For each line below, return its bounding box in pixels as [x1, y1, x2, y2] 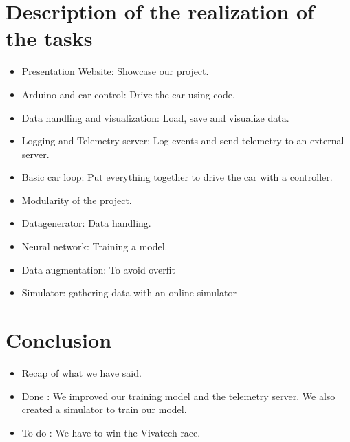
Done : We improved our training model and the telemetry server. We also [21, 388, 336, 403]
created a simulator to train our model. [21, 402, 187, 417]
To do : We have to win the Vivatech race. [21, 425, 201, 439]
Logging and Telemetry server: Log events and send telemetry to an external [21, 133, 344, 148]
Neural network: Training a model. [21, 239, 168, 254]
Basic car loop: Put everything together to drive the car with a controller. [21, 170, 333, 184]
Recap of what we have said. [21, 365, 142, 379]
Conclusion [6, 326, 112, 354]
